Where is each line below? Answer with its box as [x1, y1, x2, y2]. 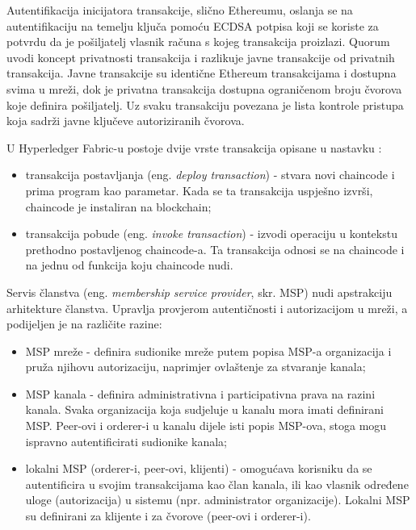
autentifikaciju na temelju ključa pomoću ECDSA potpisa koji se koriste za [6, 17, 379, 34]
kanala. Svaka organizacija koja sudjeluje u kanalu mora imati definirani [25, 401, 384, 418]
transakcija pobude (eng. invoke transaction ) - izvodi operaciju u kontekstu [25, 225, 397, 242]
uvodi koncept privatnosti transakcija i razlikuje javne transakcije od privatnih [6, 48, 395, 65]
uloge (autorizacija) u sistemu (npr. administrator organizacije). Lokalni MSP [25, 491, 410, 508]
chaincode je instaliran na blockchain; [25, 198, 212, 215]
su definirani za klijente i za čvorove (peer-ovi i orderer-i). [25, 507, 311, 524]
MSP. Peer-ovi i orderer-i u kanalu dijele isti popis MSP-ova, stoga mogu [25, 417, 387, 434]
